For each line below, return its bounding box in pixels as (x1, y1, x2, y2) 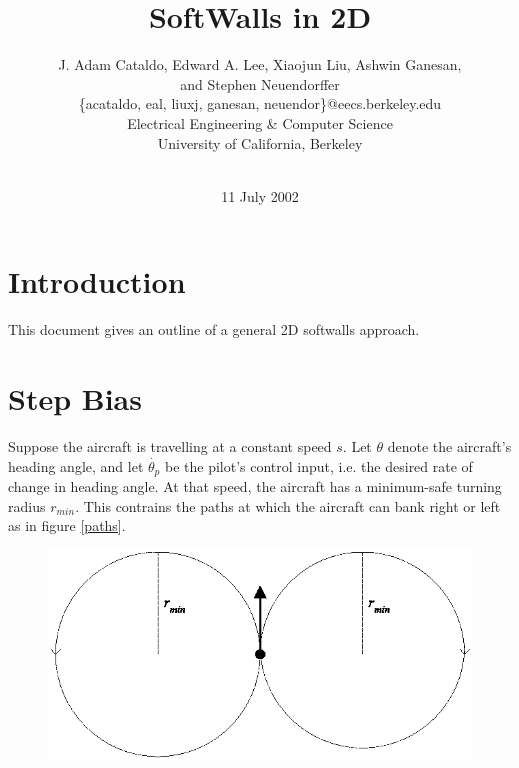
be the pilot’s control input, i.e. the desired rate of (164, 455, 473, 476)
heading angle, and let (8, 455, 144, 476)
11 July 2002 (221, 185, 299, 206)
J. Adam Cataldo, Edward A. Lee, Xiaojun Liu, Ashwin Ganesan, (58, 54, 462, 75)
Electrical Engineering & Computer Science (127, 112, 393, 133)
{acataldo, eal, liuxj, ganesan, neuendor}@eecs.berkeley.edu (78, 93, 442, 114)
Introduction (8, 261, 186, 302)
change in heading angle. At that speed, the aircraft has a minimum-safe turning (8, 475, 502, 496)
